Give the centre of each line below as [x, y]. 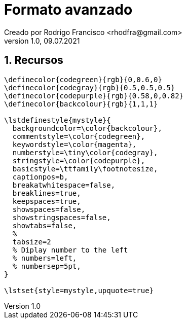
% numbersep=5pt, [47, 266]
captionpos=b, [40, 177]
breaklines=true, [47, 193]
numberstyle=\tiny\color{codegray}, [85, 152]
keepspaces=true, [47, 201]
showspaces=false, [49, 209]
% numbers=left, [45, 258]
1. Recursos [34, 60]
